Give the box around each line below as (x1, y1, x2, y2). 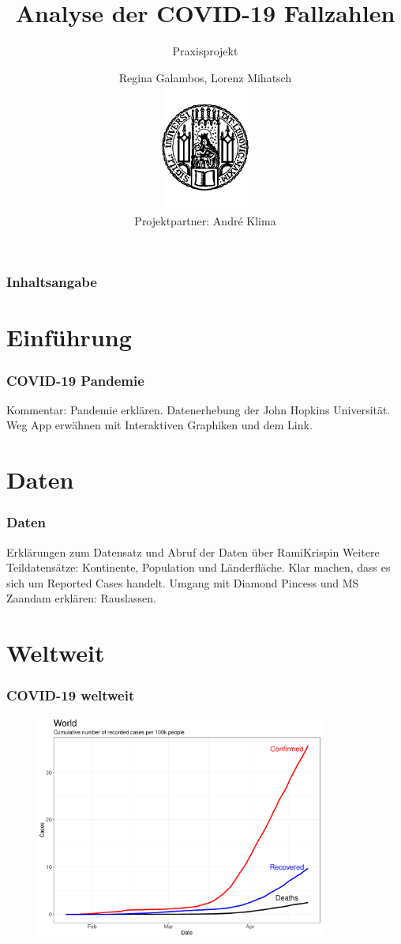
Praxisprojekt (172, 43, 238, 59)
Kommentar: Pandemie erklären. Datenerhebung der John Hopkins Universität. (6, 401, 391, 417)
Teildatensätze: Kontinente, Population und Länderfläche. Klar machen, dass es (6, 559, 391, 576)
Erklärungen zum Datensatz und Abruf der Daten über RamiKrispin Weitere (6, 543, 380, 560)
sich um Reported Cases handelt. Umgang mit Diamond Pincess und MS (6, 574, 359, 591)
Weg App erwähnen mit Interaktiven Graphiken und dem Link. (6, 417, 313, 433)
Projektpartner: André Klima (134, 212, 276, 228)
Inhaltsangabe (6, 272, 97, 292)
